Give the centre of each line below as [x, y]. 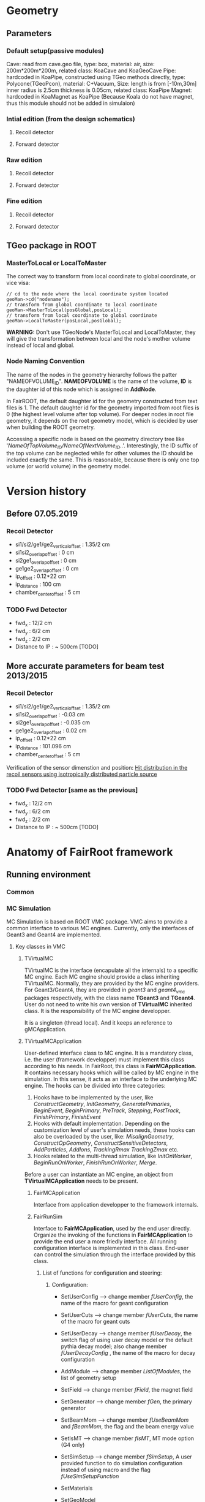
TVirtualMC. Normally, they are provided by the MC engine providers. [112, 984]
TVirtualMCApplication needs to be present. [81, 1181]
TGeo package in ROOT [51, 246]
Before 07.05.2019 [42, 513]
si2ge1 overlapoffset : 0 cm [46, 561]
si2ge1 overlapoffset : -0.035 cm [53, 723]
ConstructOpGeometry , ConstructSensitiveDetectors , [101, 1143]
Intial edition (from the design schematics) [71, 119]
